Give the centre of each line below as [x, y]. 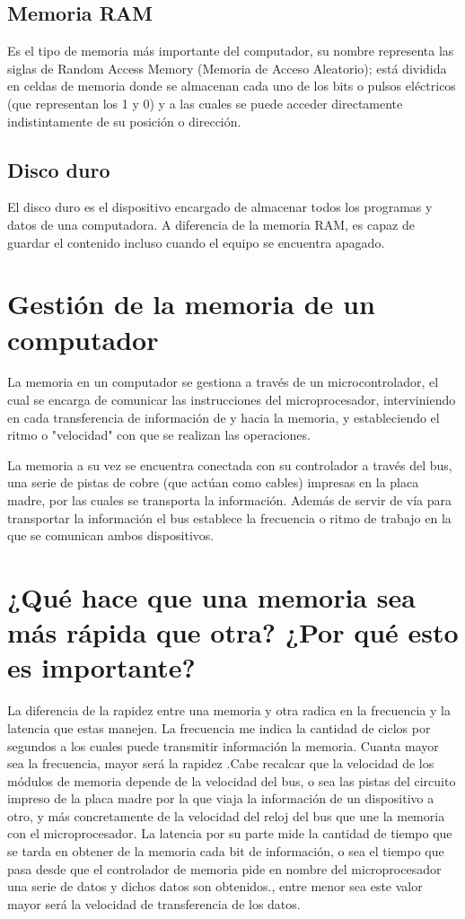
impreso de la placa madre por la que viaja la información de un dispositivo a [221, 798]
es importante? [101, 667]
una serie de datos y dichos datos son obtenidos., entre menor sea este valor [215, 886]
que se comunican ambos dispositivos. [111, 535]
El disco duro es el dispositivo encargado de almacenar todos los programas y [220, 207]
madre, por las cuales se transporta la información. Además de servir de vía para [230, 500]
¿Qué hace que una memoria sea [211, 597]
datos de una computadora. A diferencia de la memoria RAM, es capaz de [211, 224]
